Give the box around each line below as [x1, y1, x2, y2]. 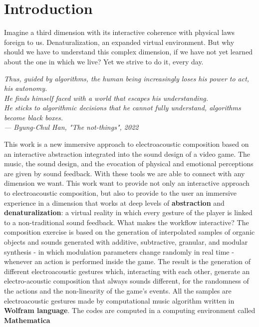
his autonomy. [4, 83, 47, 93]
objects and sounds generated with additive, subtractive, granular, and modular [4, 237, 248, 247]
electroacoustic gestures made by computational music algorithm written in [4, 295, 235, 306]
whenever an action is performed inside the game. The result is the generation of [4, 256, 251, 267]
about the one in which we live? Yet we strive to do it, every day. [4, 56, 204, 66]
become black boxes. [4, 112, 63, 122]
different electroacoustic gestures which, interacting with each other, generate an [4, 266, 250, 276]
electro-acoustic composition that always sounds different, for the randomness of [4, 276, 249, 286]
